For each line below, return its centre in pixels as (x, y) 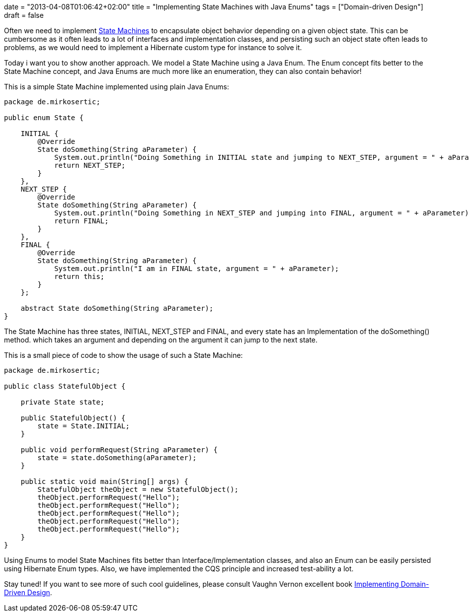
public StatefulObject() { (73, 418)
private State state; (63, 402)
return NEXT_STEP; (90, 165)
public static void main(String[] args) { (104, 481)
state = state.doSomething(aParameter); (117, 458)
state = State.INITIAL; (83, 426)
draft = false (24, 15)
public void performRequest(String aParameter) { (119, 450)
